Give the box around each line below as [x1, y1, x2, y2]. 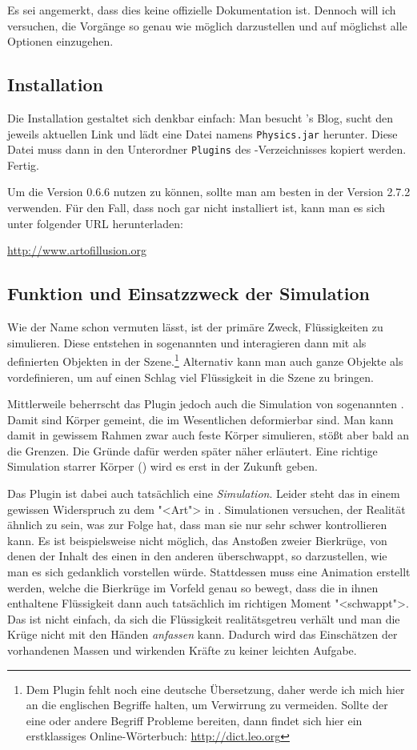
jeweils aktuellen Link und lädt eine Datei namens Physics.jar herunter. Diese [7, 125, 398, 142]
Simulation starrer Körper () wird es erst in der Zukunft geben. [7, 458, 318, 475]
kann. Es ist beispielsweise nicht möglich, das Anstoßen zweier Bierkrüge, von [7, 531, 387, 548]
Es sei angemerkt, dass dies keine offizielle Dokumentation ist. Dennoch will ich [7, 2, 396, 18]
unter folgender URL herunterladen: [7, 215, 183, 231]
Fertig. [7, 156, 39, 173]
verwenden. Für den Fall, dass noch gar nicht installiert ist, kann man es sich [7, 199, 386, 216]
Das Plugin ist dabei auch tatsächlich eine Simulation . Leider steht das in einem [7, 485, 400, 502]
